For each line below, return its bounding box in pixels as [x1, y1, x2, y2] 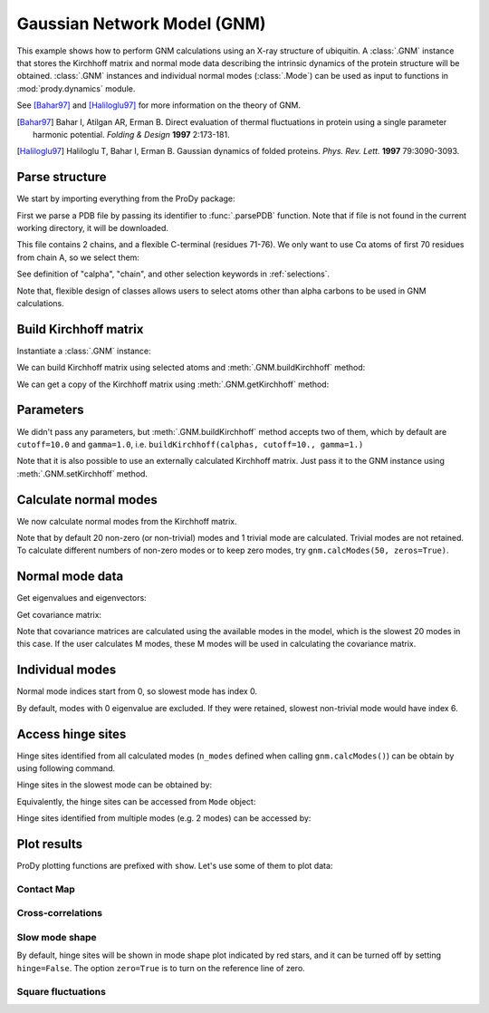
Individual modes [16, 662, 117, 678]
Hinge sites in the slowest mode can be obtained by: [16, 779, 213, 790]
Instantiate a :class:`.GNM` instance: [16, 345, 151, 356]
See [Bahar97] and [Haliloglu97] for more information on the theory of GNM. [16, 100, 302, 111]
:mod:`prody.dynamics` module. [16, 82, 136, 94]
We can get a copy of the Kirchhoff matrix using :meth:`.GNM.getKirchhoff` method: [16, 379, 330, 390]
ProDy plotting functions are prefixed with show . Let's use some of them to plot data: [16, 861, 333, 872]
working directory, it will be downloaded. [16, 222, 169, 233]
